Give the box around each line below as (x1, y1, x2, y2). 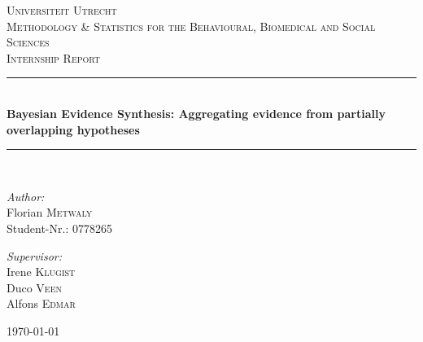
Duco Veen (7, 278, 62, 296)
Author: (7, 187, 45, 204)
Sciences (7, 33, 50, 50)
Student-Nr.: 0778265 (7, 219, 112, 236)
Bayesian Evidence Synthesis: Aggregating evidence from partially (7, 104, 386, 121)
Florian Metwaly (7, 204, 93, 221)
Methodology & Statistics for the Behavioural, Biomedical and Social (7, 17, 376, 34)
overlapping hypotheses (7, 121, 140, 138)
